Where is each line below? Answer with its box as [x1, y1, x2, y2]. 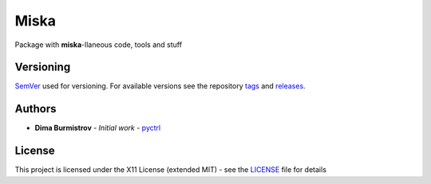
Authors [14, 102, 57, 115]
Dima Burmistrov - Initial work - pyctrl [34, 123, 161, 133]
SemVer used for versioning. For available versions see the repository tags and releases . [14, 81, 306, 91]
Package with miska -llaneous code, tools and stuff [14, 40, 183, 49]
